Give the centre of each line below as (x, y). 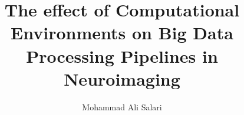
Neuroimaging (122, 78)
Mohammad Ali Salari (122, 106)
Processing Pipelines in (122, 55)
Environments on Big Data (122, 33)
